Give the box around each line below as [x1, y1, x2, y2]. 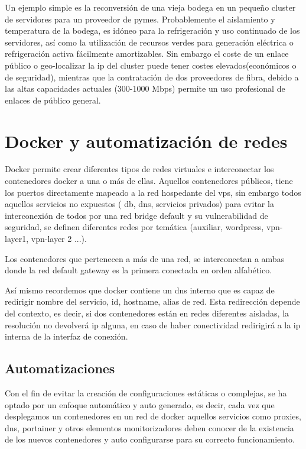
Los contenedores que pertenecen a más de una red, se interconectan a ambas [5, 252, 285, 264]
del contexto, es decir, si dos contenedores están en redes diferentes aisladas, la [5, 307, 289, 319]
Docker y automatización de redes [5, 128, 288, 153]
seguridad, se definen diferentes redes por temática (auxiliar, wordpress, [5, 221, 264, 233]
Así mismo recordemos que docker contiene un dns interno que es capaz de [5, 283, 275, 296]
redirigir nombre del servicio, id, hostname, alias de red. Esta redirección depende [5, 295, 300, 308]
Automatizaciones [5, 359, 115, 377]
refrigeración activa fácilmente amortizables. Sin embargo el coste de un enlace [5, 47, 289, 60]
